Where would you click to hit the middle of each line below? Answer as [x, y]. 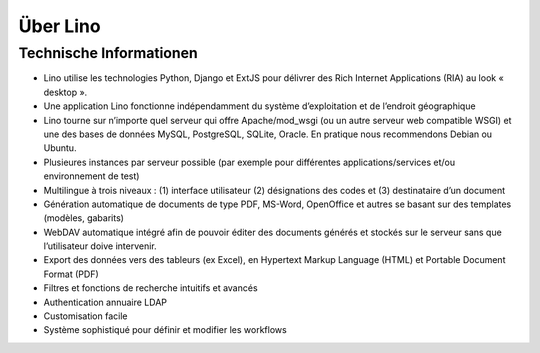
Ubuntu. [60, 148]
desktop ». [65, 92]
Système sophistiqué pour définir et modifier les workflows [165, 330]
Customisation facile [85, 316]
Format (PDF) [71, 274]
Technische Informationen [108, 53]
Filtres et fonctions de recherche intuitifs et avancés [151, 288]
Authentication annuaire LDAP [105, 302]
